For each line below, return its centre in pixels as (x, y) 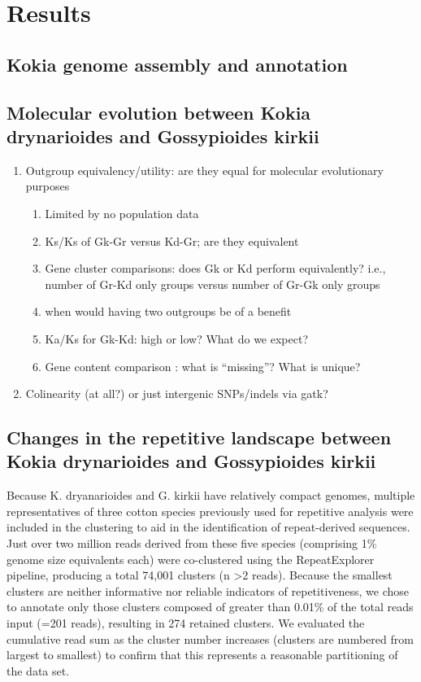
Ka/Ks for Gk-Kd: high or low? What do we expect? (177, 338)
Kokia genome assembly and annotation (177, 64)
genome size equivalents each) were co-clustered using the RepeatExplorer (191, 559)
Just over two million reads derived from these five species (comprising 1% (192, 543)
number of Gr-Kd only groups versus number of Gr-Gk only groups (213, 284)
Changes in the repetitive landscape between (199, 437)
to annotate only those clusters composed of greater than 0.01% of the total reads (210, 607)
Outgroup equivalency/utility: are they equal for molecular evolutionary (204, 170)
